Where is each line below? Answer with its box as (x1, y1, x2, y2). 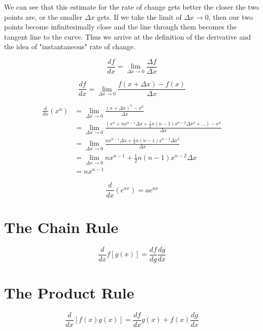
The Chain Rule (4, 216, 118, 237)
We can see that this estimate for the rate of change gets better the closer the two (4, 2, 259, 12)
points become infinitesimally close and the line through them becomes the (4, 21, 237, 32)
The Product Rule (4, 282, 135, 303)
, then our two (208, 11, 253, 22)
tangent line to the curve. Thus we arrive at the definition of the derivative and (4, 31, 251, 42)
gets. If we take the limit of (97, 11, 182, 22)
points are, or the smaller (4, 11, 83, 22)
